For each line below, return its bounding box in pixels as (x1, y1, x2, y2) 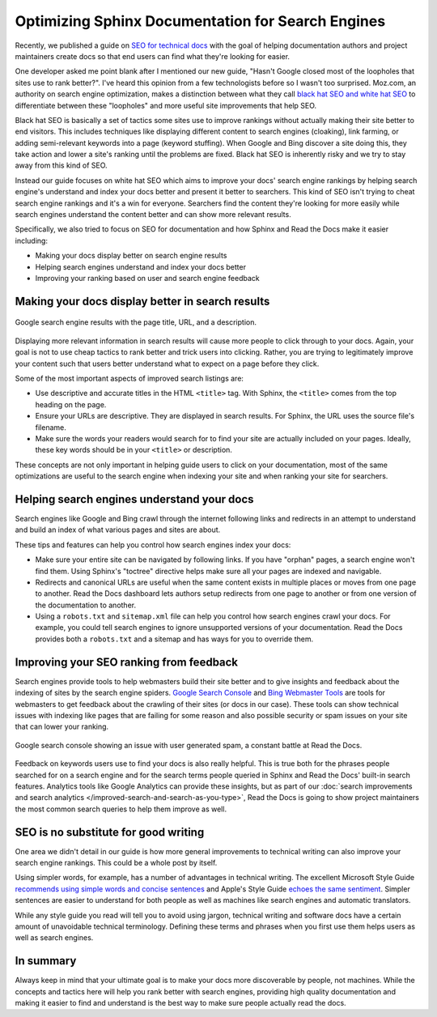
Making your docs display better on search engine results (35, 251, 227, 261)
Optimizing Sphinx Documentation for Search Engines (15, 12, 386, 30)
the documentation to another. (35, 600, 137, 610)
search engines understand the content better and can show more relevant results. (15, 210, 291, 219)
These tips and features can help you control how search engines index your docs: (15, 539, 291, 550)
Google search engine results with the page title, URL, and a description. (15, 317, 257, 327)
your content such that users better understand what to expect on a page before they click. (15, 359, 320, 368)
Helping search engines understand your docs (15, 492, 254, 506)
